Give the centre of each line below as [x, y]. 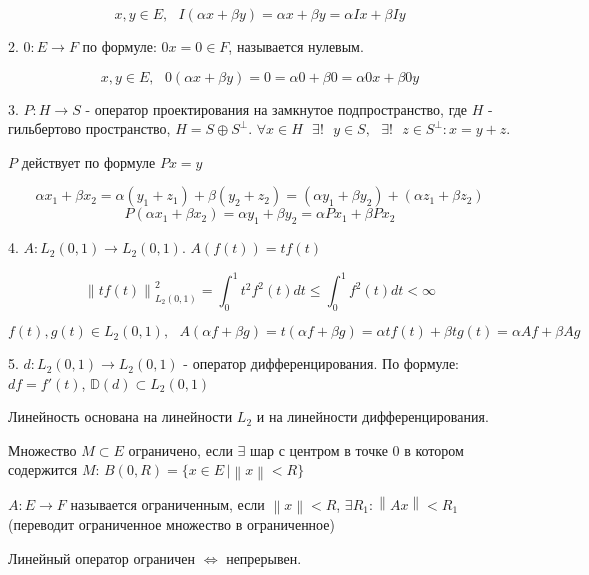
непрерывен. [264, 557]
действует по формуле [88, 161]
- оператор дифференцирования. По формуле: [321, 363]
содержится [43, 469]
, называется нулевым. [296, 46]
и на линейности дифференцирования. [372, 416]
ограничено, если [180, 449]
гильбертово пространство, [89, 128]
